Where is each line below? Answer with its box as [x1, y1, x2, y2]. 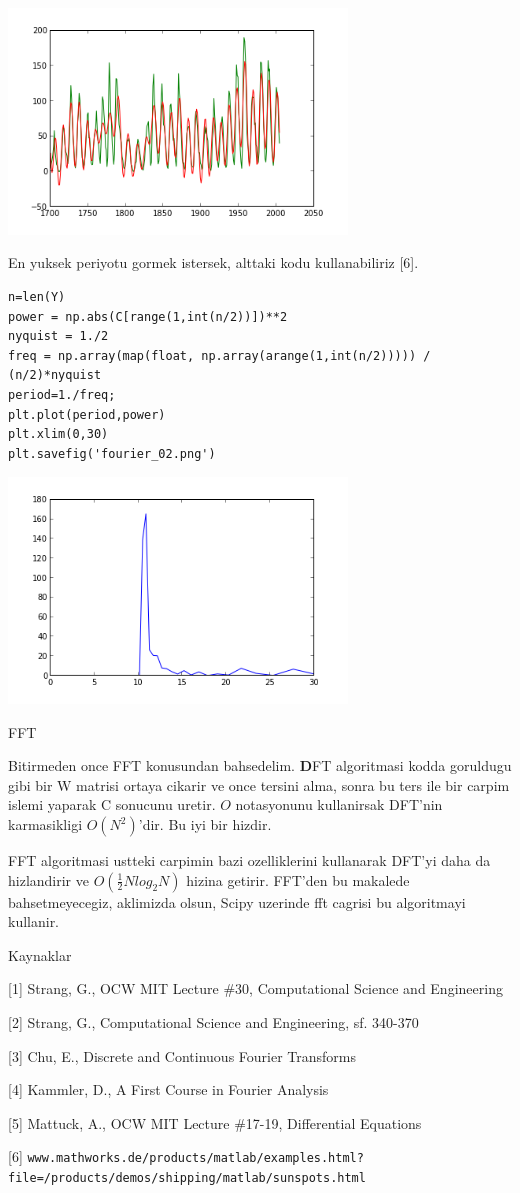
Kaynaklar [8, 944, 72, 965]
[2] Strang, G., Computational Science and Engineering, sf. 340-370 [8, 1012, 419, 1032]
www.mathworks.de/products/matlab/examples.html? [27, 1151, 364, 1166]
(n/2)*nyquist [8, 368, 102, 383]
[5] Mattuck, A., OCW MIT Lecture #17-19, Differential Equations [8, 1112, 422, 1133]
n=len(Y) [8, 289, 66, 304]
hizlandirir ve [8, 869, 89, 890]
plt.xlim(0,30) [8, 427, 109, 442]
